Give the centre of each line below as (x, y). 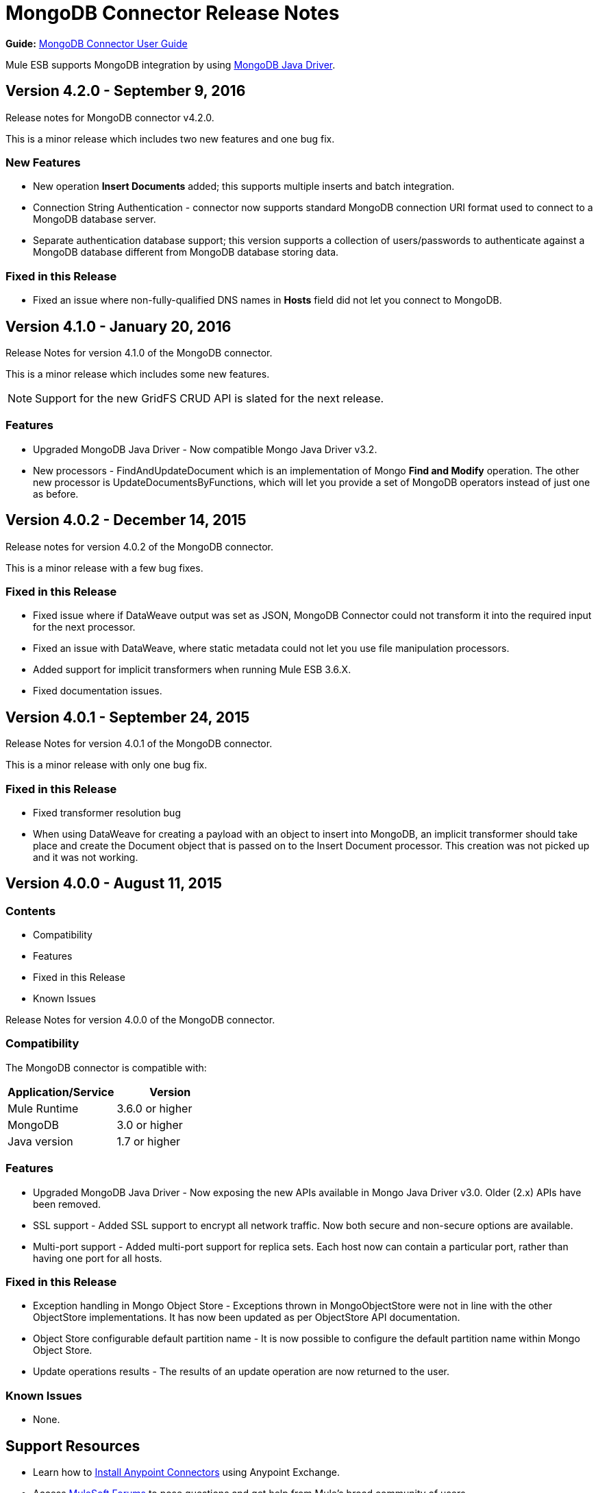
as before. (56, 494)
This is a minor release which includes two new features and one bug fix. (170, 138)
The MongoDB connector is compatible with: (106, 1067)
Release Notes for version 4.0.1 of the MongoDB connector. (139, 744)
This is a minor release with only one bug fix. (107, 765)
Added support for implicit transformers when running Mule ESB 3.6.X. (192, 670)
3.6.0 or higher (154, 1108)
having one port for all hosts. (98, 1258)
